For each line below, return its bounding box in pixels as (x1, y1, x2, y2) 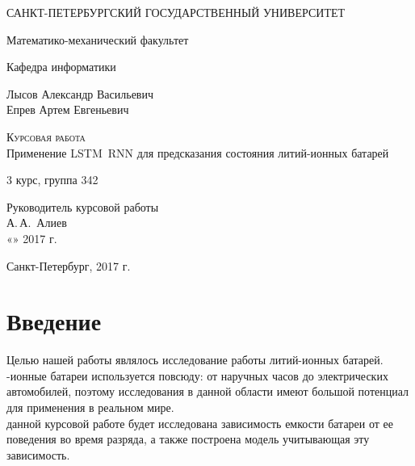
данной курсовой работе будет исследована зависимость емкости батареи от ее (6, 414, 394, 431)
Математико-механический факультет (6, 31, 189, 48)
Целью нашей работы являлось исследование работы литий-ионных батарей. (6, 351, 384, 368)
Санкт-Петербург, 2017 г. (6, 257, 131, 274)
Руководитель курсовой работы (6, 198, 159, 215)
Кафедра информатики (6, 58, 116, 75)
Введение (6, 304, 102, 338)
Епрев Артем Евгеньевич (6, 101, 129, 118)
